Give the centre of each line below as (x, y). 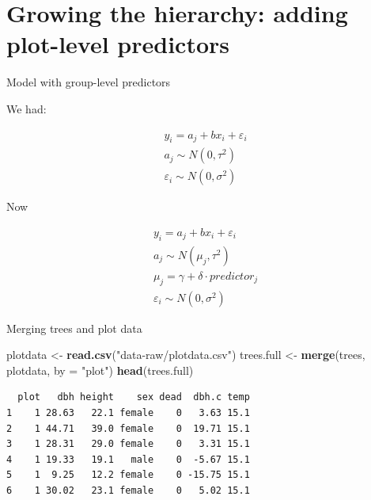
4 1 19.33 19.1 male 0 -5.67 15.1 (128, 459)
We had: (26, 108)
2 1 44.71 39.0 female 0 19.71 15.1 (128, 428)
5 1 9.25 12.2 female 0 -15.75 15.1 (128, 475)
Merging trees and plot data (74, 328)
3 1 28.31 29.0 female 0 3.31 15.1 (128, 444)
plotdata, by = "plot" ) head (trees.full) (100, 370)
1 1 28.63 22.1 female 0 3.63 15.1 (128, 413)
